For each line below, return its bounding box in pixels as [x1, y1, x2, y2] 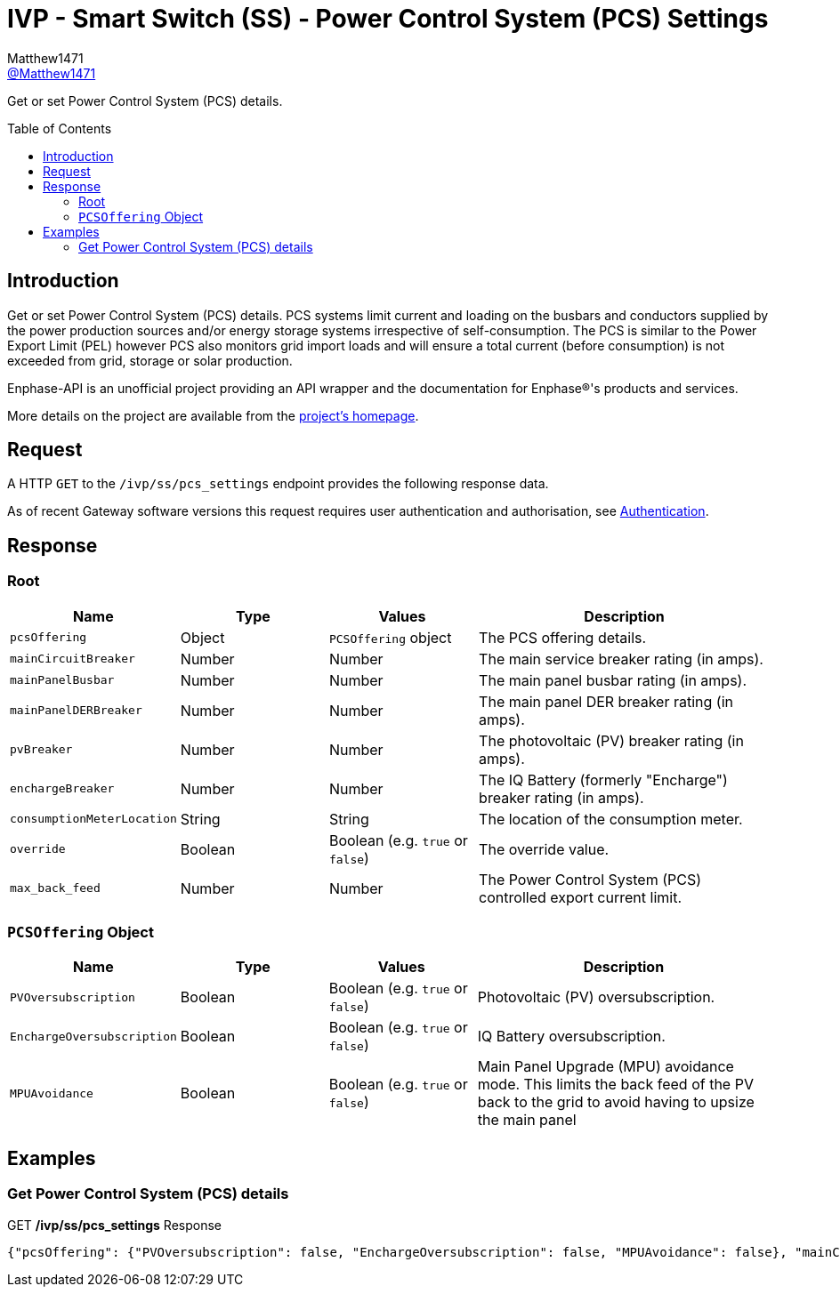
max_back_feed [10, 881, 101, 896]
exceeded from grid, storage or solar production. [7, 352, 293, 368]
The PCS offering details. [479, 628, 647, 647]
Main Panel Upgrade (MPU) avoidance [477, 1057, 734, 1076]
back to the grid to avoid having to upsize [477, 1093, 755, 1112]
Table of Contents [7, 120, 112, 136]
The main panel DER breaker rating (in [479, 692, 733, 711]
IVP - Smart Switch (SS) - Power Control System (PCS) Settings [7, 4, 769, 34]
